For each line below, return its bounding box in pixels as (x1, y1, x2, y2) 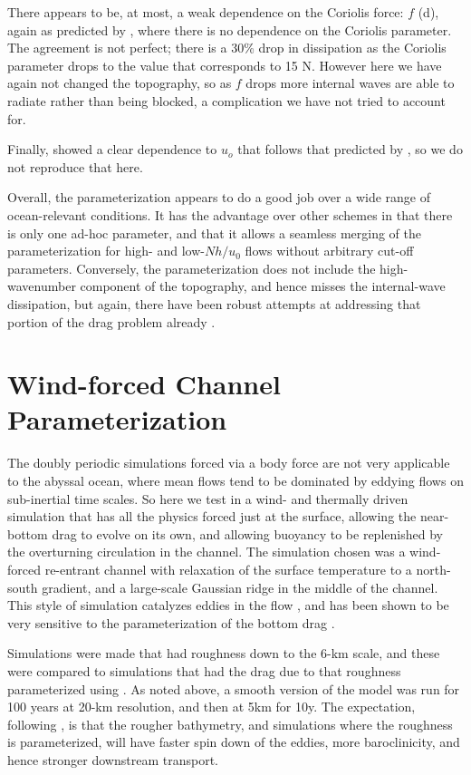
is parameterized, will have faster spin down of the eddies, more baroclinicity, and (7, 732, 460, 751)
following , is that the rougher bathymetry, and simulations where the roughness (7, 714, 453, 733)
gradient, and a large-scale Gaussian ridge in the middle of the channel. (42, 577, 438, 596)
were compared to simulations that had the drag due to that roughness (7, 661, 401, 680)
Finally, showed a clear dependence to (7, 140, 217, 159)
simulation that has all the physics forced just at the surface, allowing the (7, 507, 417, 526)
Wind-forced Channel (7, 365, 281, 402)
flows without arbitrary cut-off (245, 241, 414, 260)
